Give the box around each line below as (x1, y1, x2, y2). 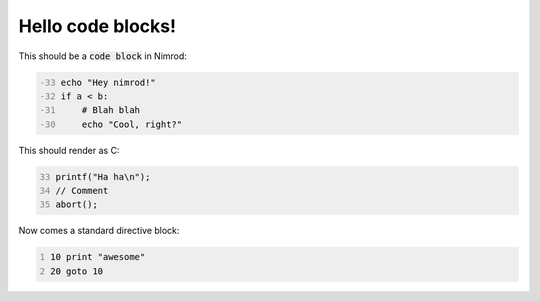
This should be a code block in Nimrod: (18, 50, 187, 62)
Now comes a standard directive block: (18, 225, 180, 237)
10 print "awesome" (50, 251, 146, 263)
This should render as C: (18, 144, 120, 156)
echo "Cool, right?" (81, 118, 183, 130)
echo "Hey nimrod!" (60, 76, 157, 88)
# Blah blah (81, 105, 140, 116)
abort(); (55, 199, 99, 210)
